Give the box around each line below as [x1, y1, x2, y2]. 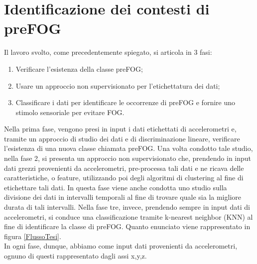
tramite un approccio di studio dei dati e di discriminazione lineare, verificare [4, 133, 240, 143]
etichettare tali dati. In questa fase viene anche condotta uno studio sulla [4, 182, 227, 192]
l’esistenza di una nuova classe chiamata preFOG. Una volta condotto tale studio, [4, 143, 253, 153]
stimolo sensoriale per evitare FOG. [15, 107, 125, 117]
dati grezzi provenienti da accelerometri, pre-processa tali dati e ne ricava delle [4, 162, 244, 173]
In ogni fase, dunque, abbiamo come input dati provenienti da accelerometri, [4, 241, 238, 251]
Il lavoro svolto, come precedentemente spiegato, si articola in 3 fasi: [4, 47, 212, 57]
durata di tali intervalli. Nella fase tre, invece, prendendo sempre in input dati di [4, 202, 250, 212]
